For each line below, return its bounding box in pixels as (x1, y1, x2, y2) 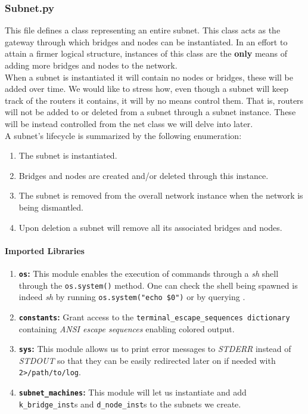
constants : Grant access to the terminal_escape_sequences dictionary (18, 310, 290, 323)
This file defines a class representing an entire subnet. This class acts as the (5, 24, 281, 36)
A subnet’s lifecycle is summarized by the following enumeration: (5, 129, 242, 141)
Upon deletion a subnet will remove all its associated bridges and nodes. (18, 221, 282, 233)
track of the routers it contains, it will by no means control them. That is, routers (5, 94, 304, 106)
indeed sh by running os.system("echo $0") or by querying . (18, 291, 245, 303)
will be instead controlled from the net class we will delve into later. (5, 117, 253, 129)
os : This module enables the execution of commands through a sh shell (18, 267, 279, 279)
